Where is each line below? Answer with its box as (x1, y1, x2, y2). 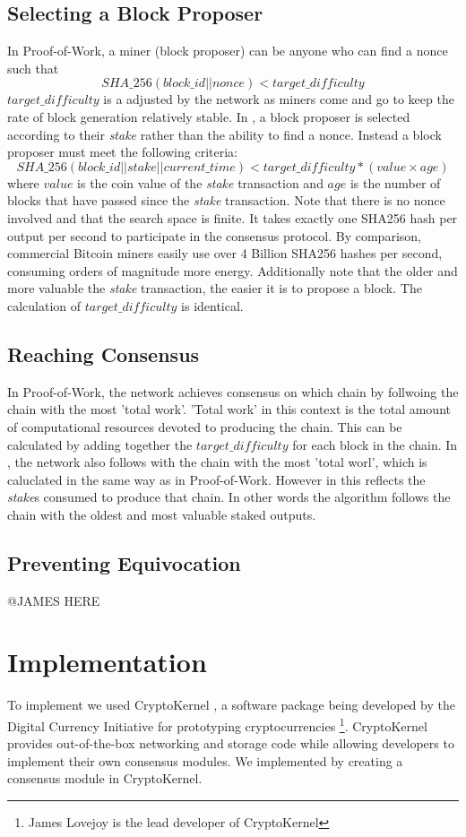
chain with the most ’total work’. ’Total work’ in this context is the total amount (7, 400, 451, 418)
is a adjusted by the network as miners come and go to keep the (103, 90, 454, 108)
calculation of (7, 296, 82, 315)
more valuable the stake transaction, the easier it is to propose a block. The (7, 279, 422, 298)
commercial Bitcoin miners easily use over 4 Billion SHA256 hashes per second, (7, 244, 443, 263)
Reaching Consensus (7, 340, 200, 367)
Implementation (7, 643, 207, 680)
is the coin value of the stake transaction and (77, 173, 324, 192)
